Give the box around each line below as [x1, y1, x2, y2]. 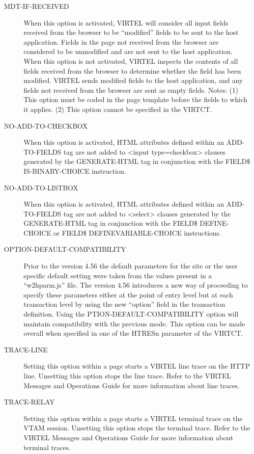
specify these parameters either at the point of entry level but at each [24, 289, 233, 299]
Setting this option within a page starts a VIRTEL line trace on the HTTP [24, 361, 250, 371]
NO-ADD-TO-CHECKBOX [4, 120, 88, 131]
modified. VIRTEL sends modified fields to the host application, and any [24, 75, 243, 85]
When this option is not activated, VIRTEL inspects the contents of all [24, 55, 238, 66]
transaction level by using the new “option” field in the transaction [24, 299, 226, 309]
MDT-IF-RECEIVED [4, 1, 69, 11]
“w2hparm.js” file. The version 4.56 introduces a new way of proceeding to [24, 280, 248, 290]
